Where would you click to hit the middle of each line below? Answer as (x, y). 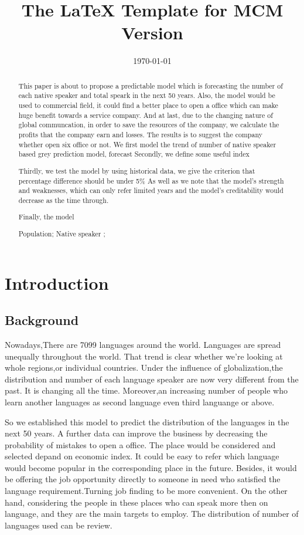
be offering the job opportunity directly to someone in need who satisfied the (143, 479)
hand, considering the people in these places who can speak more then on (136, 502)
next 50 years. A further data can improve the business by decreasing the (136, 433)
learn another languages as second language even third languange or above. (140, 402)
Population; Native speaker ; (62, 233)
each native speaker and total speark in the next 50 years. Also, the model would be (147, 95)
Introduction (57, 282)
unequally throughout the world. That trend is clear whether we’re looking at (144, 356)
